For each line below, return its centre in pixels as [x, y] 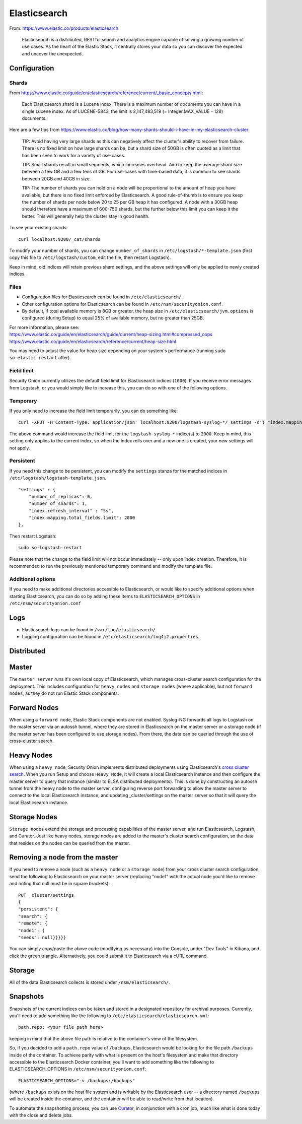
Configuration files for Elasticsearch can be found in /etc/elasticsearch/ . [102, 297]
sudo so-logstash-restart [50, 548]
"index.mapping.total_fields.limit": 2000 [82, 518]
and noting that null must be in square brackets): [60, 884]
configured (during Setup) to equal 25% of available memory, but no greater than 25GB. [113, 318]
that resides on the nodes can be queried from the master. [70, 843]
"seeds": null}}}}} [42, 937]
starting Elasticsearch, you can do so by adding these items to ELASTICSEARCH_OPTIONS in [105, 596]
